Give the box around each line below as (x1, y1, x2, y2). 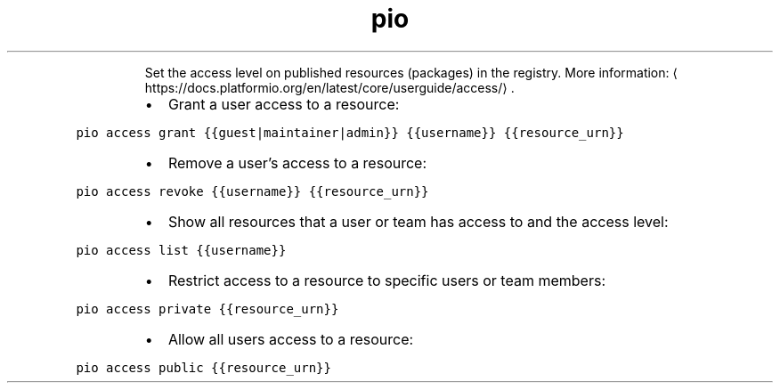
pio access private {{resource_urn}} (76, 301, 339, 316)
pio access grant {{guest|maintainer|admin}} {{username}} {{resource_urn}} (76, 125, 624, 140)
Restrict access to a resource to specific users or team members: (167, 271, 605, 289)
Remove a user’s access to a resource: (167, 153, 427, 172)
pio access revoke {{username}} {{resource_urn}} (76, 183, 429, 199)
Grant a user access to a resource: (167, 94, 400, 113)
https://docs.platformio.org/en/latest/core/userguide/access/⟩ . (144, 79, 515, 95)
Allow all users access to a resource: (167, 329, 414, 348)
